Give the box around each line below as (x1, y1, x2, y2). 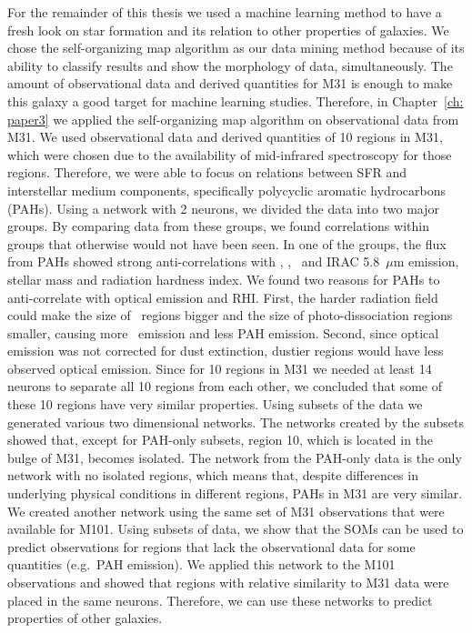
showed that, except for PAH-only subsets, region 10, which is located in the (7, 430, 434, 449)
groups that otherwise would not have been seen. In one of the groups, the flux (7, 234, 447, 253)
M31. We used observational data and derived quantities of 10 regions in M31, (7, 127, 443, 146)
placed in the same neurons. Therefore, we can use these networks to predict (7, 590, 433, 609)
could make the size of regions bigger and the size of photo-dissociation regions (7, 306, 453, 325)
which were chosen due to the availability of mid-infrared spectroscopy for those (7, 145, 452, 164)
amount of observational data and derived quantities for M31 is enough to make (7, 74, 453, 93)
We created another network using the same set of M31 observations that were (7, 501, 445, 520)
